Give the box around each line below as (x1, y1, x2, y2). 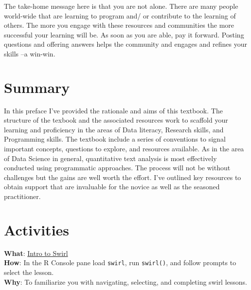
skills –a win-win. (4, 48, 55, 58)
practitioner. (4, 191, 41, 201)
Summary (4, 77, 70, 97)
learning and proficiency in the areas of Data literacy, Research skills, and (4, 124, 224, 134)
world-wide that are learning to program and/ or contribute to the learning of (4, 10, 236, 20)
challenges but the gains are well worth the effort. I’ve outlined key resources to (4, 172, 241, 182)
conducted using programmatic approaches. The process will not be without (4, 163, 231, 173)
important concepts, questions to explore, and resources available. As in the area (4, 144, 244, 154)
